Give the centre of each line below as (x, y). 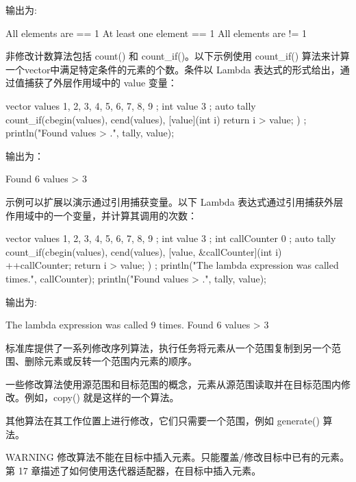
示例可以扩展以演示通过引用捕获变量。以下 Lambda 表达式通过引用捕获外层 (175, 201)
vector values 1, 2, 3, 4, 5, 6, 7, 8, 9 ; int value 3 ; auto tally (131, 105)
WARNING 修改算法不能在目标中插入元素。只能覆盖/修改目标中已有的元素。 (178, 457)
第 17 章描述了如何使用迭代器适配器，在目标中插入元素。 (133, 470)
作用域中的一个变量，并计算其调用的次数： (101, 215)
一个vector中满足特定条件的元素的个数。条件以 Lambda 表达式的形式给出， (173, 69)
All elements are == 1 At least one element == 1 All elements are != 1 (156, 33)
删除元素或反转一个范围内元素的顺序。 (111, 361)
